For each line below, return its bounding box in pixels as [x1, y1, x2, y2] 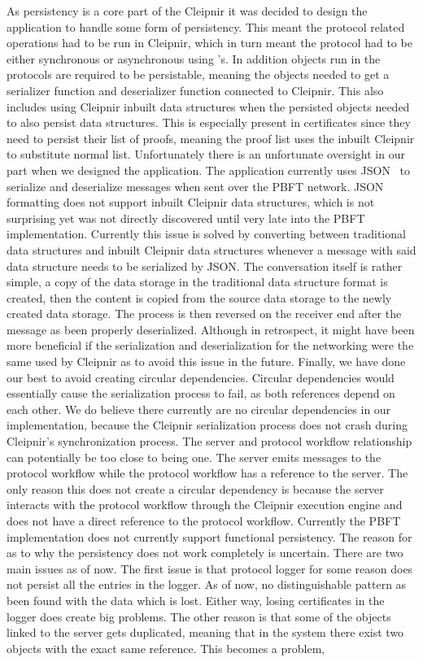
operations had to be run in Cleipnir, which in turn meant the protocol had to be [7, 34, 412, 51]
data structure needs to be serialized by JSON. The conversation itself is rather [7, 257, 403, 274]
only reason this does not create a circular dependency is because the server [7, 480, 384, 497]
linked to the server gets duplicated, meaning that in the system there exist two [7, 624, 404, 641]
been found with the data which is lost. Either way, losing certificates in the [7, 591, 385, 608]
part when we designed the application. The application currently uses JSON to [7, 161, 411, 178]
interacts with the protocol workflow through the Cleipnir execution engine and [7, 496, 403, 513]
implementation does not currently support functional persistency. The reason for [7, 528, 412, 545]
